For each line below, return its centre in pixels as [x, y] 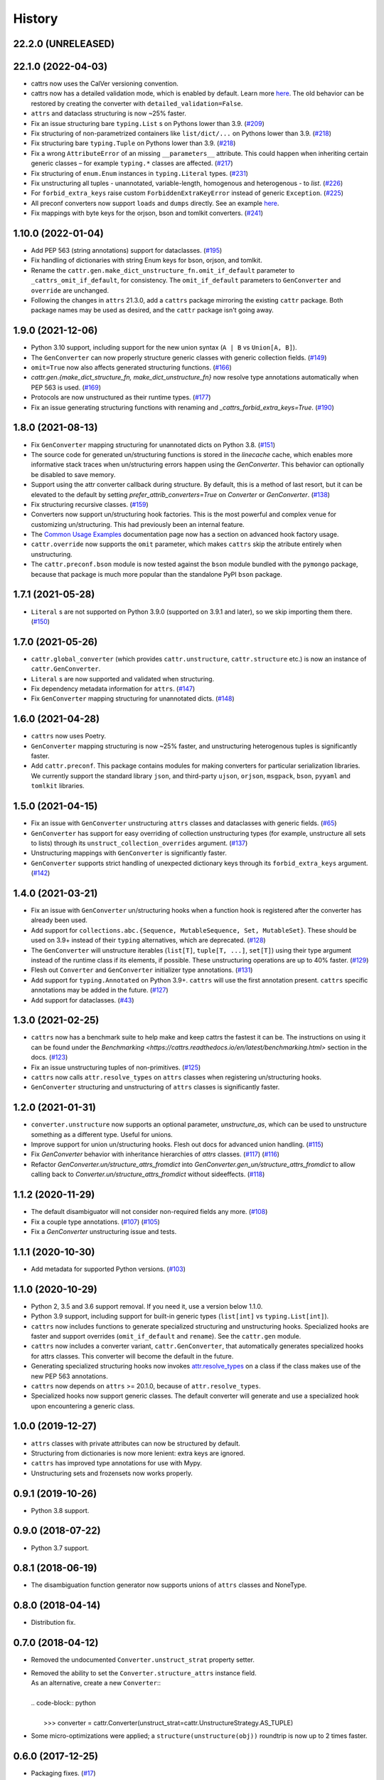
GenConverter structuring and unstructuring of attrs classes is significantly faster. [155, 1087]
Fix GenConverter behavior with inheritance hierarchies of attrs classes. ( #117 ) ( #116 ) [155, 1154]
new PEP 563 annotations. [69, 1376]
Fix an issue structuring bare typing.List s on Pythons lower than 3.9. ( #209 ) [148, 123]
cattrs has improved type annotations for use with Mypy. [117, 1463]
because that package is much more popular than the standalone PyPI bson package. [156, 574]
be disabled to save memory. [73, 474]
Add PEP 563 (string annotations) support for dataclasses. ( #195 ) [127, 251]
